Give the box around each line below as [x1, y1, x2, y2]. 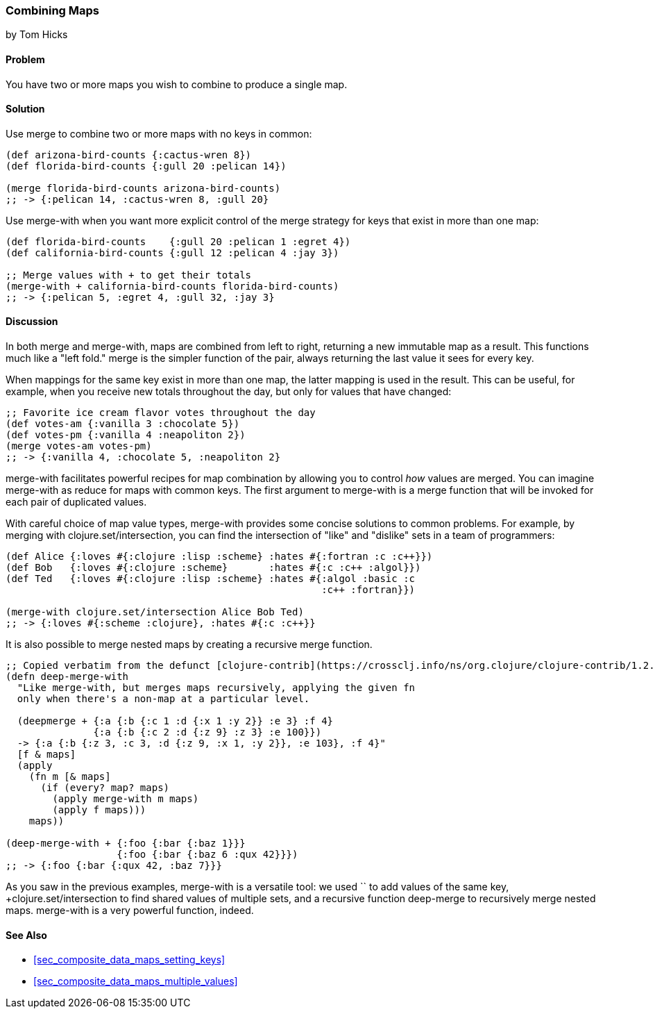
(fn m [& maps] [28, 771, 111, 783]
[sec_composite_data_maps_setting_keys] [33, 954, 226, 966]
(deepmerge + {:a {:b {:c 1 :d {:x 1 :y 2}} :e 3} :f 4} [17, 715, 334, 727]
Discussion [6, 315, 58, 328]
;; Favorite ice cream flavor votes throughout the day [6, 407, 316, 419]
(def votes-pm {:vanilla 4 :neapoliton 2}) [6, 429, 246, 441]
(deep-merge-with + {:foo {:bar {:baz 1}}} [6, 838, 246, 849]
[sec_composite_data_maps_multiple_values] [33, 975, 238, 988]
